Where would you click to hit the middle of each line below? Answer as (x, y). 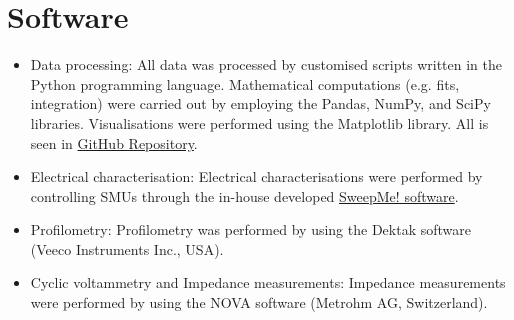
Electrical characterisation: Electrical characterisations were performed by (256, 176)
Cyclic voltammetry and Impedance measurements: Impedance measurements (268, 282)
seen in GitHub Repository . (114, 142)
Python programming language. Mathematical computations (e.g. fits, (245, 83)
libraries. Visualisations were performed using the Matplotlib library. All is (259, 122)
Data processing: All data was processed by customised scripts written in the (266, 64)
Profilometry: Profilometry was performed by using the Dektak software (250, 229)
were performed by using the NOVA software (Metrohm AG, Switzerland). (259, 302)
